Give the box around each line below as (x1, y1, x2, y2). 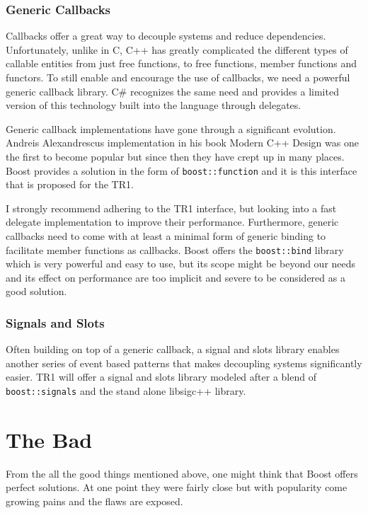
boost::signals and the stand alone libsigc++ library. (6, 384, 246, 398)
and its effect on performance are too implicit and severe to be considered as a (6, 270, 345, 284)
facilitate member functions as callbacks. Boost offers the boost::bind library (6, 242, 344, 257)
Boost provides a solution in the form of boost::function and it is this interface (6, 163, 357, 178)
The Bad (6, 425, 93, 454)
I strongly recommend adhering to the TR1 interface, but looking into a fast (6, 200, 337, 215)
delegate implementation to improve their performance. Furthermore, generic (6, 214, 339, 229)
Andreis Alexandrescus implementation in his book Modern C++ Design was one (6, 135, 359, 150)
